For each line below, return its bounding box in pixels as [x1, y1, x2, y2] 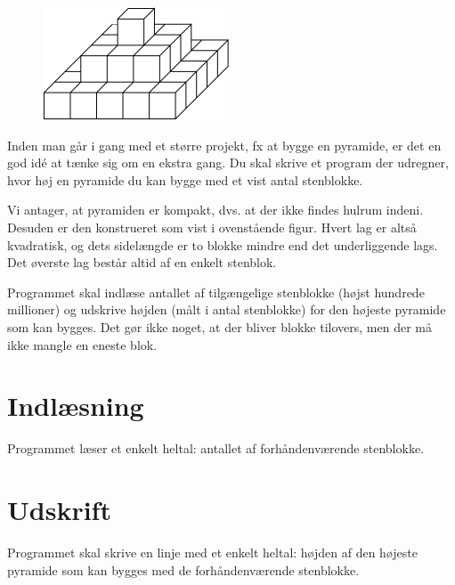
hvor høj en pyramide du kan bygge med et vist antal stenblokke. [7, 170, 363, 189]
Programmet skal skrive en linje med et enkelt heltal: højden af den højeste [7, 542, 418, 561]
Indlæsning [7, 387, 144, 424]
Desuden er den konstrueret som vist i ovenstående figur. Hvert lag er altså [7, 217, 417, 236]
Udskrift [7, 492, 111, 528]
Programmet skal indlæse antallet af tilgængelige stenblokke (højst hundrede [7, 282, 425, 301]
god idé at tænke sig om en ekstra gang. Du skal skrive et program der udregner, [7, 153, 449, 172]
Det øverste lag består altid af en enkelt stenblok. [7, 253, 277, 272]
